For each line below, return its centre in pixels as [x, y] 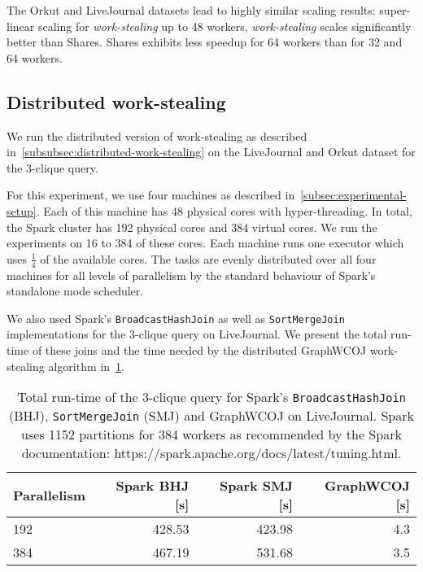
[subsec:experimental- [353, 195]
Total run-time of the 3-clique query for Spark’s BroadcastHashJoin [211, 397]
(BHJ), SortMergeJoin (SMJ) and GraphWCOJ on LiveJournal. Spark [211, 416]
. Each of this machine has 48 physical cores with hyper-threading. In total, [224, 210]
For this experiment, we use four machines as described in [151, 195]
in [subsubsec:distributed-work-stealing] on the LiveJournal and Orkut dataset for [211, 152]
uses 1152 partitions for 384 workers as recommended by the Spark [211, 434]
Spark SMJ [257, 486]
